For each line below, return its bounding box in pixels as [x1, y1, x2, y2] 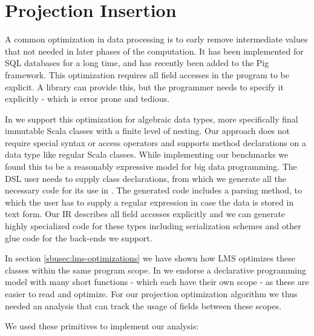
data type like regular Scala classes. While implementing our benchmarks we [5, 148, 289, 161]
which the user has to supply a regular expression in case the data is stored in [5, 195, 294, 208]
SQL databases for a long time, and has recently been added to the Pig [5, 56, 269, 69]
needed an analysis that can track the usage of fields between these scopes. [5, 299, 282, 312]
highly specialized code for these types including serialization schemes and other [5, 220, 301, 232]
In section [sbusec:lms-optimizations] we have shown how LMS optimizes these [5, 252, 295, 264]
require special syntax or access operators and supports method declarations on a [5, 136, 306, 149]
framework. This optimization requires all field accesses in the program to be [5, 68, 289, 81]
